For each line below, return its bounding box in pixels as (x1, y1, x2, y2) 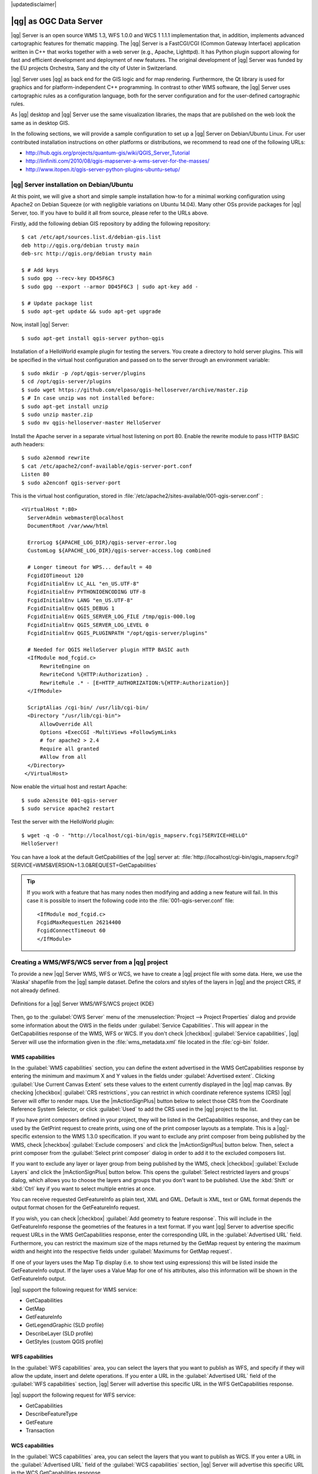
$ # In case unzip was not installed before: (21, 395, 155, 402)
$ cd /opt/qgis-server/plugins (21, 378, 112, 385)
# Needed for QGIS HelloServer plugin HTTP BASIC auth (27, 646, 190, 653)
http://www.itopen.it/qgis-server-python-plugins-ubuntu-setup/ (25, 166, 180, 173)
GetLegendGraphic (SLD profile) (25, 1321, 104, 1329)
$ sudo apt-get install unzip (21, 403, 109, 410)
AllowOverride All (39, 720, 93, 728)
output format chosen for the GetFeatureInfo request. (11, 1204, 141, 1211)
